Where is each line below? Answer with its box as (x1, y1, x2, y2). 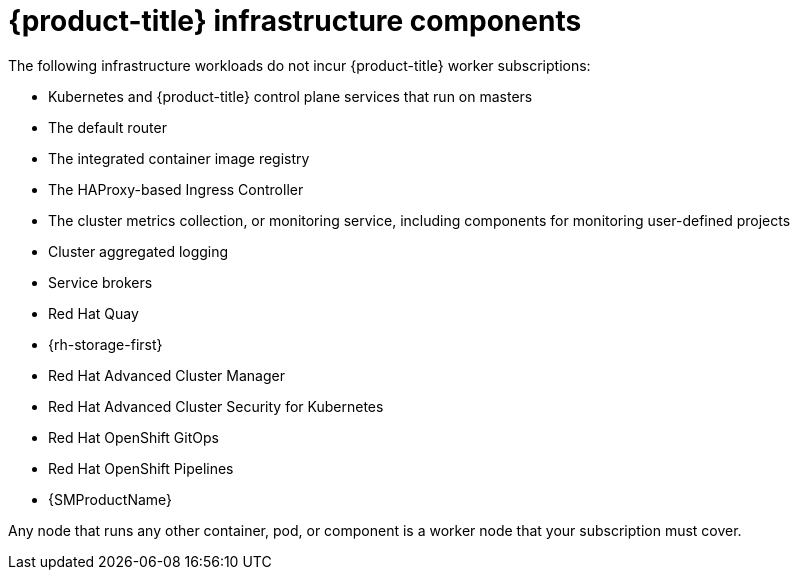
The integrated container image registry (48, 149, 310, 167)
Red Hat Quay (48, 304, 139, 322)
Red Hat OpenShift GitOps (48, 428, 219, 446)
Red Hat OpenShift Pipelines (48, 459, 234, 477)
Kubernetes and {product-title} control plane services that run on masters (48, 87, 533, 105)
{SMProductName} (48, 490, 173, 508)
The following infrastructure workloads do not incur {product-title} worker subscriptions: (8, 56, 591, 74)
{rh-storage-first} (48, 335, 163, 353)
